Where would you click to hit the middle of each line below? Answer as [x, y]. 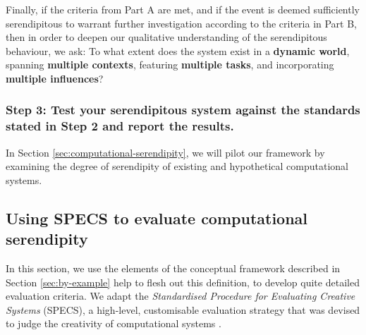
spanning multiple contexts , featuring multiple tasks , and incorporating [170, 65]
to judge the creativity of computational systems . [114, 323]
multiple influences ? [55, 78]
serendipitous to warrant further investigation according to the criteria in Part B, [182, 23]
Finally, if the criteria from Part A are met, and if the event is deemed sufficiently [183, 9]
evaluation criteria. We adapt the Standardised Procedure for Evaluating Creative [181, 296]
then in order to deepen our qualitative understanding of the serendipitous [166, 37]
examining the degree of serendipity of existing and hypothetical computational [177, 166]
